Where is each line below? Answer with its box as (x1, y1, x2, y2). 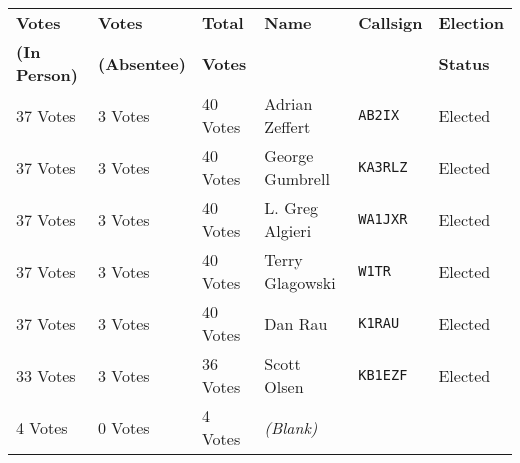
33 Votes (16, 363, 76, 387)
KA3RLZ (358, 159, 408, 175)
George (264, 144, 314, 167)
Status (438, 51, 490, 75)
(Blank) (264, 415, 318, 439)
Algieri (264, 219, 312, 242)
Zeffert (264, 115, 311, 138)
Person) (16, 63, 78, 86)
